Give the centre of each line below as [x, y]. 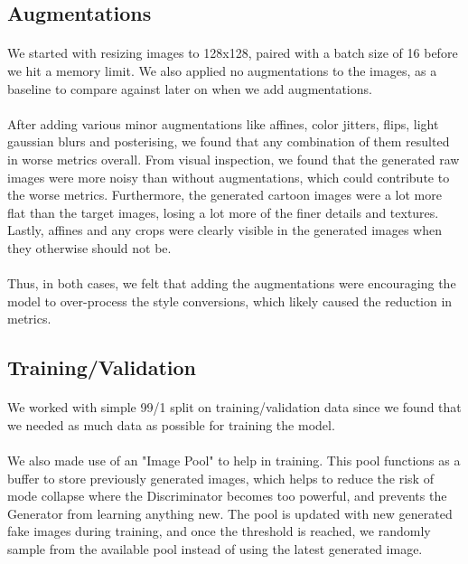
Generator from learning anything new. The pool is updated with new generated [230, 513]
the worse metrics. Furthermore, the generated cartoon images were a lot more [225, 195]
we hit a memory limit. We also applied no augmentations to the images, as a [222, 70]
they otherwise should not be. [89, 247]
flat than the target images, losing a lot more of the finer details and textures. [223, 212]
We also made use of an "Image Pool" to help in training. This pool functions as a [234, 461]
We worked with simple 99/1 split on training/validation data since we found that [234, 407]
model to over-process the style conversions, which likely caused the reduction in [230, 301]
